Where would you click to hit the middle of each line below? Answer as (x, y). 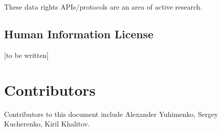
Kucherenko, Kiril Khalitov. (47, 124)
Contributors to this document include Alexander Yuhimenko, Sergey (111, 114)
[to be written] (26, 55)
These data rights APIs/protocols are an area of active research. (103, 7)
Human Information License (79, 34)
